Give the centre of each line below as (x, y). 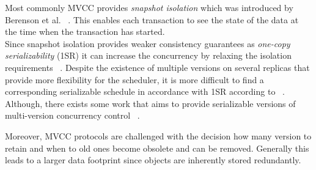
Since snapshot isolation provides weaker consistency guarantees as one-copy (148, 43)
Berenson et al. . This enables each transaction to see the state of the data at (152, 19)
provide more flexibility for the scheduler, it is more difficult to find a (134, 79)
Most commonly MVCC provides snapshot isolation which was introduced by (149, 7)
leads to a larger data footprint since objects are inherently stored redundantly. (153, 160)
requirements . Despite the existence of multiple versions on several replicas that (157, 67)
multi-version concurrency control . (72, 115)
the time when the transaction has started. (85, 31)
